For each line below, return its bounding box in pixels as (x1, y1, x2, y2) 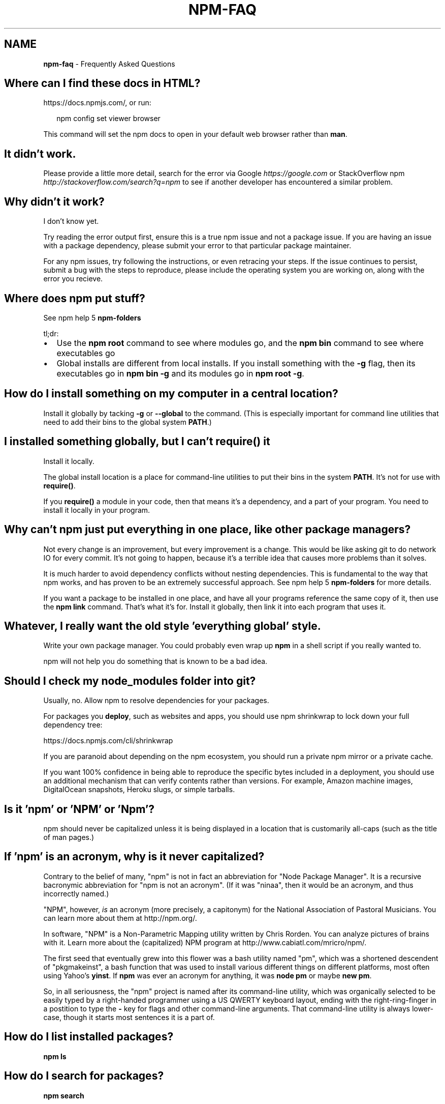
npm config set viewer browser (56, 114, 161, 123)
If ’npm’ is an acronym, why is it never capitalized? (4, 850, 265, 863)
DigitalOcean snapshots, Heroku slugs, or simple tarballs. (43, 785, 235, 794)
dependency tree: (43, 720, 103, 730)
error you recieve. (43, 274, 103, 283)
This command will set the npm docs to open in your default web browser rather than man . (43, 130, 347, 139)
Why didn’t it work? (4, 195, 105, 208)
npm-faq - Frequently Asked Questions (43, 59, 175, 68)
